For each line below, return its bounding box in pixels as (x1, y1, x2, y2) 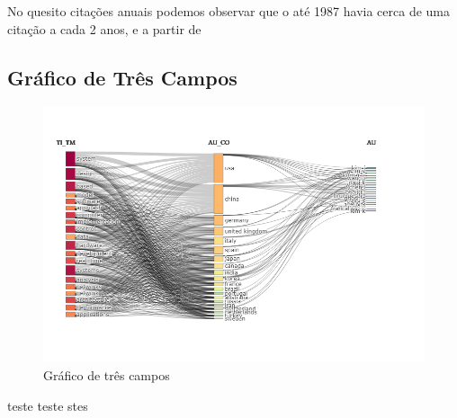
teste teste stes (7, 396, 88, 414)
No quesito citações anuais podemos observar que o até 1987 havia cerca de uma (7, 2, 450, 20)
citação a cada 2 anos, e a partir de (7, 19, 202, 38)
